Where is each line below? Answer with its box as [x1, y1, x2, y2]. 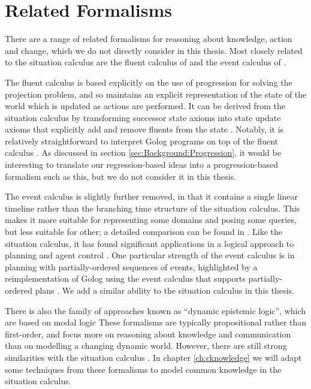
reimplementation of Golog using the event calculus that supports [5, 272, 246, 285]
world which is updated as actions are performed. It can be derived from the [5, 99, 285, 112]
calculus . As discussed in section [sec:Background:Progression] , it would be [5, 146, 281, 159]
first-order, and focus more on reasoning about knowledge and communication [5, 327, 291, 340]
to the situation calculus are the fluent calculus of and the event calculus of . [5, 56, 286, 68]
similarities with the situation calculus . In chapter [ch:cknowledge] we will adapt [5, 351, 302, 363]
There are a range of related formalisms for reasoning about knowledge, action [5, 32, 292, 45]
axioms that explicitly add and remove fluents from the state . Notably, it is [5, 123, 284, 135]
